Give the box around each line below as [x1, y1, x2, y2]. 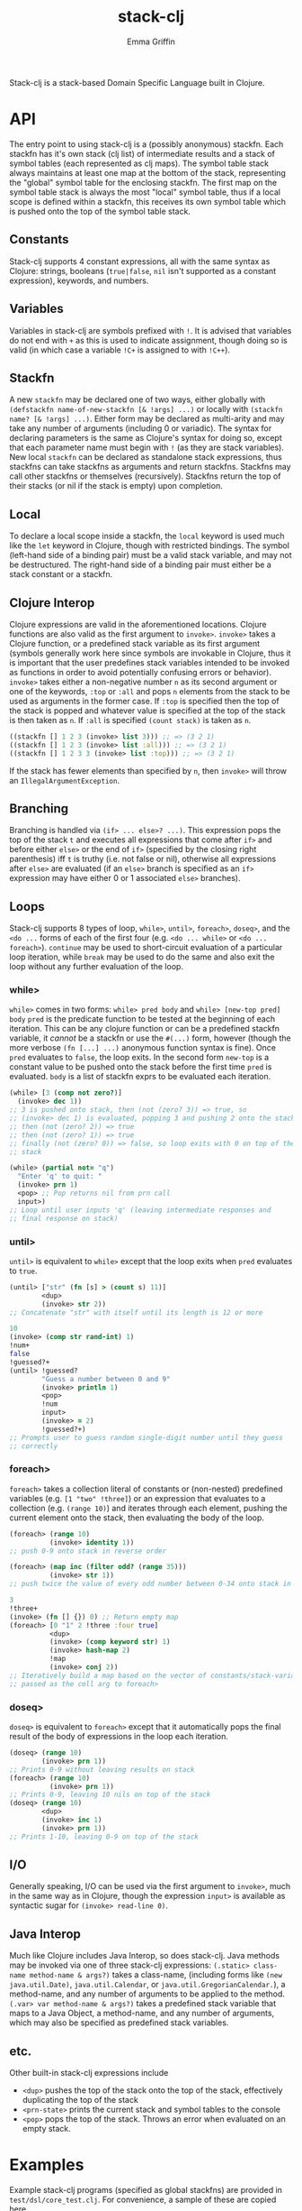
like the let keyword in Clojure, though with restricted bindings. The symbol [9, 540, 290, 551]
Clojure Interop [9, 595, 95, 610]
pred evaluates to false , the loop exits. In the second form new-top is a [9, 1052, 270, 1063]
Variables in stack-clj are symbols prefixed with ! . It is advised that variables [9, 325, 292, 335]
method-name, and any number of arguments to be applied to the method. [9, 1988, 286, 1999]
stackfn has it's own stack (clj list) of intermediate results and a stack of [9, 148, 276, 159]
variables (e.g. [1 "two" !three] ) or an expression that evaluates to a [9, 1492, 266, 1503]
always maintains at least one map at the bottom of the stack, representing [9, 167, 286, 178]
